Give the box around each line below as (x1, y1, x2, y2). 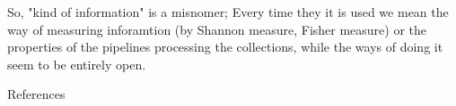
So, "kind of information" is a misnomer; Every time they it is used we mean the (7, 3, 449, 20)
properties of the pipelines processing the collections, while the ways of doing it (7, 37, 443, 56)
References (7, 85, 66, 103)
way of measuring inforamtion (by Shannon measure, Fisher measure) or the (7, 20, 427, 38)
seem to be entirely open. (7, 54, 146, 73)
